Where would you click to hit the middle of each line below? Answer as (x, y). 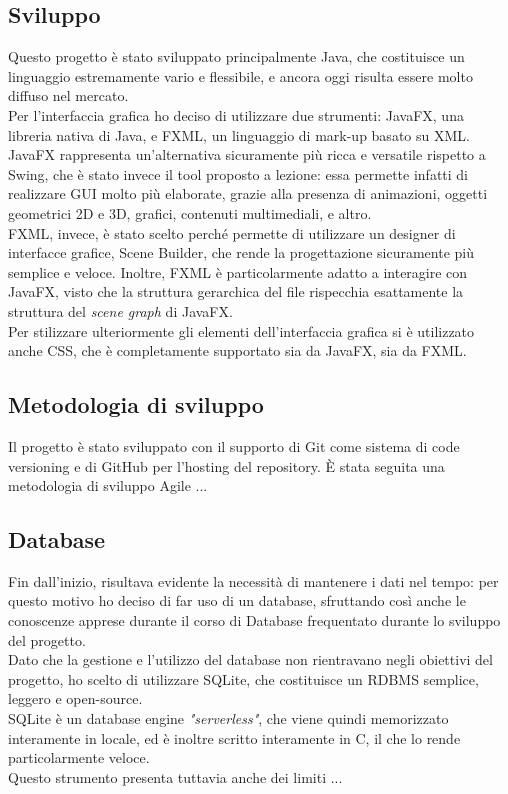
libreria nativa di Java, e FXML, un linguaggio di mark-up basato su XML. (239, 134)
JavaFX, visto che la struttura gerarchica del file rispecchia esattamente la (236, 291)
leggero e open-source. (75, 698)
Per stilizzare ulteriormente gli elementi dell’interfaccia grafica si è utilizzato (241, 330)
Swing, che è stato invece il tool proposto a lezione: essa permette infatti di (238, 173)
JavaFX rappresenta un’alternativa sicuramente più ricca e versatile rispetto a (247, 154)
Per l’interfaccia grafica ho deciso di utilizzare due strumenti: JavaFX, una (236, 114)
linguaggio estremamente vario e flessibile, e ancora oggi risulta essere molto (240, 75)
